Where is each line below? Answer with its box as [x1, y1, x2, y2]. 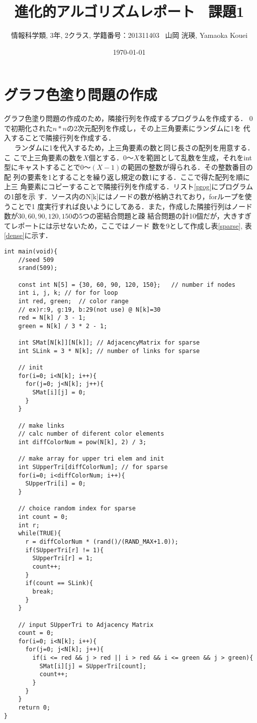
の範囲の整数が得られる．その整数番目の [120, 162, 253, 172]
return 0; [18, 704, 51, 712]
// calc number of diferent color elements [18, 430, 165, 438]
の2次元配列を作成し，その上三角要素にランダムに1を [67, 122, 241, 133]
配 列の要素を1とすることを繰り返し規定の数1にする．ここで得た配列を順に [4, 171, 250, 182]
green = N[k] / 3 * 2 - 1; [18, 322, 107, 330]
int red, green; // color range [18, 297, 129, 305]
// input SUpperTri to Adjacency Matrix [18, 621, 154, 628]
